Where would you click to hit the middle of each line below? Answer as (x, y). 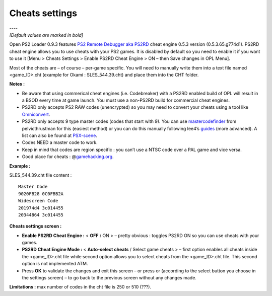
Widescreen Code (38, 201)
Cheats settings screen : (36, 226)
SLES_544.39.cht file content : (41, 175)
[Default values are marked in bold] (46, 35)
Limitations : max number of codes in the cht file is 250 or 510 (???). (80, 287)
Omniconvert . (36, 114)
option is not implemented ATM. (55, 264)
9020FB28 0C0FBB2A (41, 194)
